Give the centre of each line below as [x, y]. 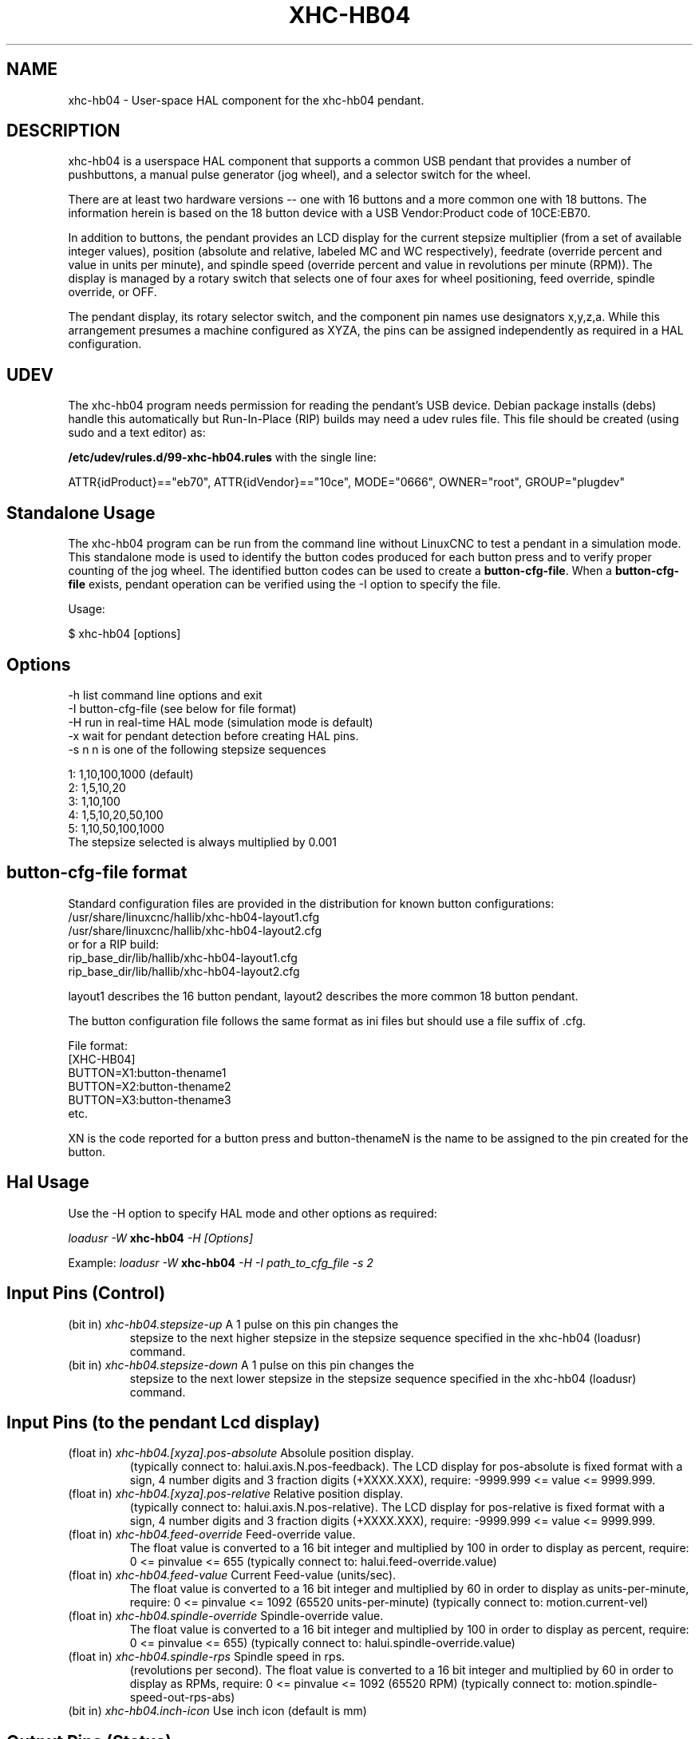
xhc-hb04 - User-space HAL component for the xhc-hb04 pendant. [246, 100]
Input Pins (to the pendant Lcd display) [164, 1422]
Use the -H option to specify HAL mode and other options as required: [253, 1213]
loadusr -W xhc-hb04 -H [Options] [161, 1238]
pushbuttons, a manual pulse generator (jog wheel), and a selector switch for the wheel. [300, 175]
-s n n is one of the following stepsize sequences [197, 749]
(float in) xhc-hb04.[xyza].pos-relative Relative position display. [236, 1494]
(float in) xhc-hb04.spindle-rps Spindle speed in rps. [207, 1657]
